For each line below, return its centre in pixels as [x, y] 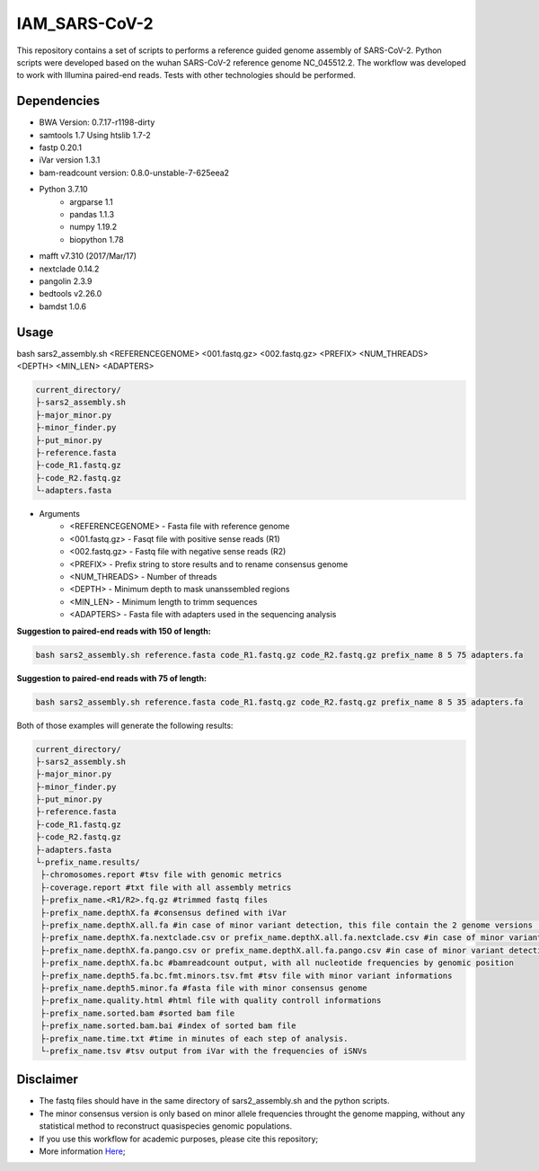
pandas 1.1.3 [92, 214]
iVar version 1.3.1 [70, 160]
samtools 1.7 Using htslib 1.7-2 [95, 135]
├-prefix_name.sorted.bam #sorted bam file [138, 1013]
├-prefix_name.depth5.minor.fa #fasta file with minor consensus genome [204, 988]
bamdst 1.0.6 [63, 306]
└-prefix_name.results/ [88, 862]
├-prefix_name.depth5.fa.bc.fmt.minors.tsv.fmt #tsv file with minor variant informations [247, 976]
